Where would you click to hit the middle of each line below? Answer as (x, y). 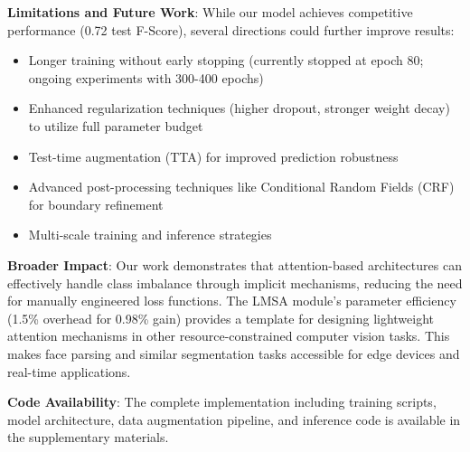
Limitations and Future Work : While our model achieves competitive (210, 12)
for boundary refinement (96, 204)
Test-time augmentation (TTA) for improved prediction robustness (213, 156)
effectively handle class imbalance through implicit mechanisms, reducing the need (235, 282)
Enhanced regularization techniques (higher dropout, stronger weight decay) (239, 108)
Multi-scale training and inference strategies (150, 235)
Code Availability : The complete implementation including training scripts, (222, 402)
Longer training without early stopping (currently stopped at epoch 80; (226, 60)
